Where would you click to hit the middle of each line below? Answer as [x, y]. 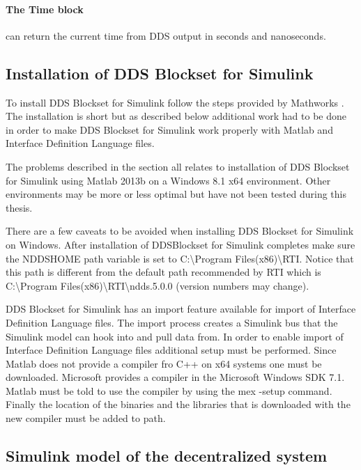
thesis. [19, 207]
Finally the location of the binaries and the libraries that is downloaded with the [178, 404]
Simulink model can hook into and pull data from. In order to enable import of [175, 336]
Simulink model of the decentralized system [167, 456]
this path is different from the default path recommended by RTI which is [163, 272]
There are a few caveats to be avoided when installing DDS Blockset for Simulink [180, 231]
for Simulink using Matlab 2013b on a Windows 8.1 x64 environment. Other [168, 180]
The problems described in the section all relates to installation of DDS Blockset [178, 166]
